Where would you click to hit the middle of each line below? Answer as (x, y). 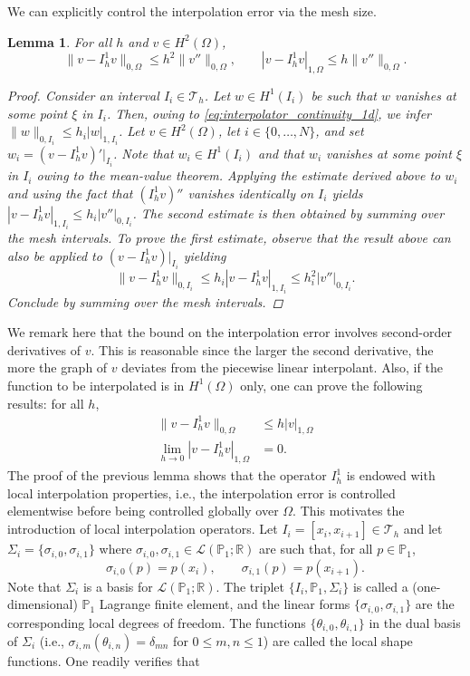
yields (347, 193)
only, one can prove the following (331, 385)
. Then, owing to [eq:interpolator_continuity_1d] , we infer (269, 113)
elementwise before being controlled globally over (143, 511)
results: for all (46, 403)
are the (435, 604)
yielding (205, 255)
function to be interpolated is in (96, 385)
